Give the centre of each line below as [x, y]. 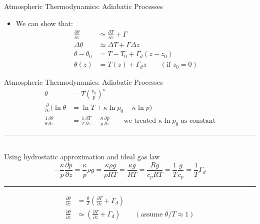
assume [152, 214]
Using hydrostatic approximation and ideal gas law [82, 157]
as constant [198, 121]
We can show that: [44, 23]
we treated [140, 121]
